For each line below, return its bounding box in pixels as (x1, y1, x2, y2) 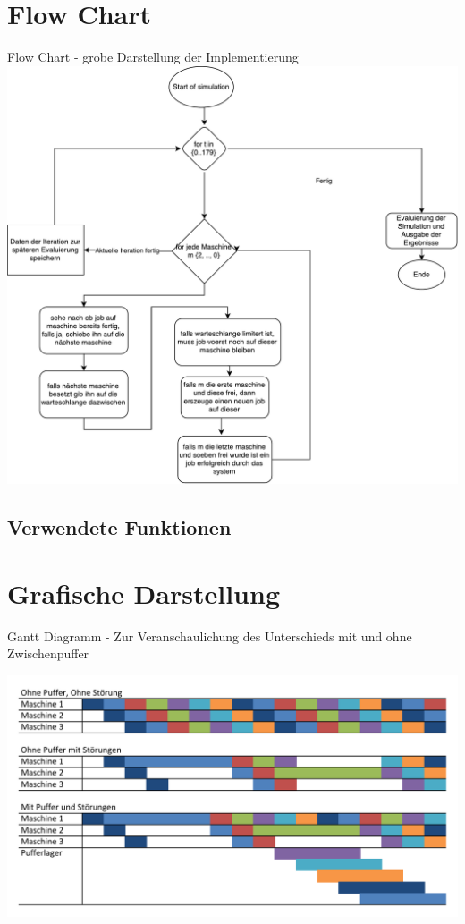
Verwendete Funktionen (7, 513, 232, 541)
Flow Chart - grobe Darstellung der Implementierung (7, 47, 299, 66)
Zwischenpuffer (7, 644, 89, 663)
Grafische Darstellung (7, 574, 280, 611)
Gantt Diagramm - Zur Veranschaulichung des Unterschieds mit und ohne (7, 626, 412, 645)
